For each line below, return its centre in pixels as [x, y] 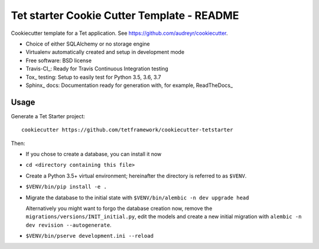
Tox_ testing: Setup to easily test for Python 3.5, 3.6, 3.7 [93, 77]
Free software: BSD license [58, 60]
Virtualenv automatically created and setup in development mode [105, 52]
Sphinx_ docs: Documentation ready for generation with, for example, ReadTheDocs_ [129, 85]
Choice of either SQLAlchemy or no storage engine [88, 44]
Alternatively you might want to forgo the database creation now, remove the [119, 208]
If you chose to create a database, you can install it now [94, 154]
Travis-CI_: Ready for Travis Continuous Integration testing [97, 69]
